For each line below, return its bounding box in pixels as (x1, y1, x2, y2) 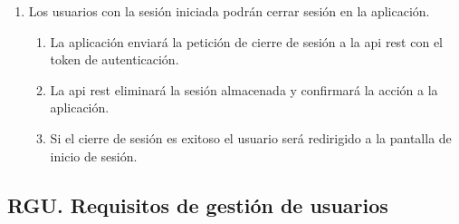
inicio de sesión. (50, 146, 138, 165)
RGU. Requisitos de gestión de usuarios (7, 190, 388, 219)
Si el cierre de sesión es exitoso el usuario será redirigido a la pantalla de (50, 128, 452, 147)
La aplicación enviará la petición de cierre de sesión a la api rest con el (50, 32, 443, 51)
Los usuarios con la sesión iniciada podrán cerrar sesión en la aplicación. (28, 2, 430, 20)
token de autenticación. (50, 50, 179, 69)
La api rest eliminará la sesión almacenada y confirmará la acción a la (50, 80, 438, 99)
